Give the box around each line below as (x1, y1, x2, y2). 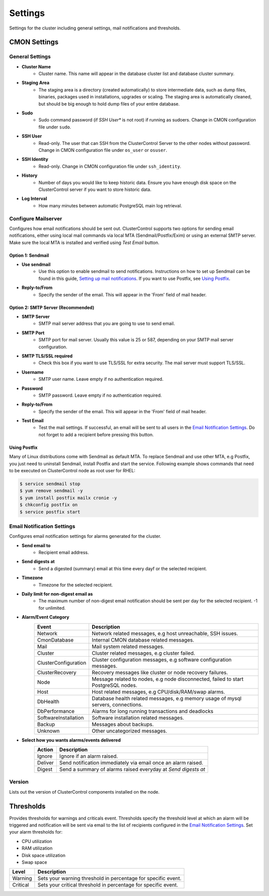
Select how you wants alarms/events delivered (21, 737, 121, 743)
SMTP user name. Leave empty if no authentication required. (38, 376, 164, 382)
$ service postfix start (19, 509, 81, 515)
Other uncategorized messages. (92, 727, 167, 734)
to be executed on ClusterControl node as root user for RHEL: (9, 468, 135, 474)
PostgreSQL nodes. (92, 682, 137, 689)
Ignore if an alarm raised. (59, 753, 118, 760)
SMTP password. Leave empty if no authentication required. (38, 392, 162, 398)
